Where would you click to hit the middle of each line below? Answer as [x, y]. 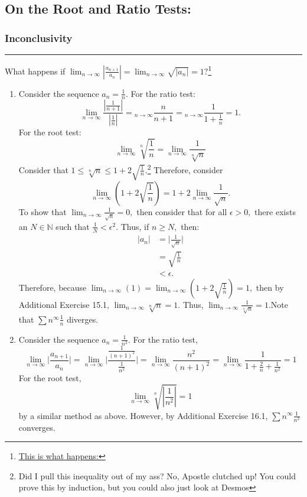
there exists [275, 211]
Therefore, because [53, 287]
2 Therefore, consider [185, 168]
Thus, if [135, 226]
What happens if [35, 71]
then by [270, 287]
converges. [37, 427]
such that [73, 226]
